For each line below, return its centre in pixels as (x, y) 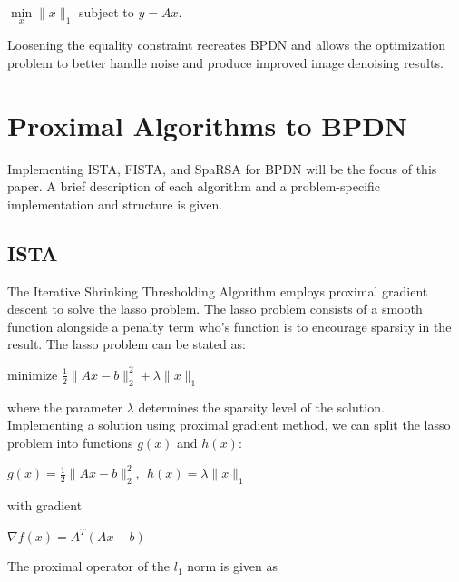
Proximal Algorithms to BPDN (208, 125)
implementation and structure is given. (115, 204)
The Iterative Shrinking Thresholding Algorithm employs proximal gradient (218, 291)
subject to (106, 12)
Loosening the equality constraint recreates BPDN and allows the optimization (227, 45)
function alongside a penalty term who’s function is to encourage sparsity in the (229, 326)
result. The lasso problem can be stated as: (127, 344)
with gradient (45, 505)
